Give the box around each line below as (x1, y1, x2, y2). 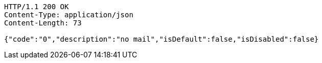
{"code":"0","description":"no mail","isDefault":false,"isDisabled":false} (4, 35, 319, 43)
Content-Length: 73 (4, 19, 82, 27)
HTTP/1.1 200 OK (4, 3, 69, 11)
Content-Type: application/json (4, 11, 133, 19)
